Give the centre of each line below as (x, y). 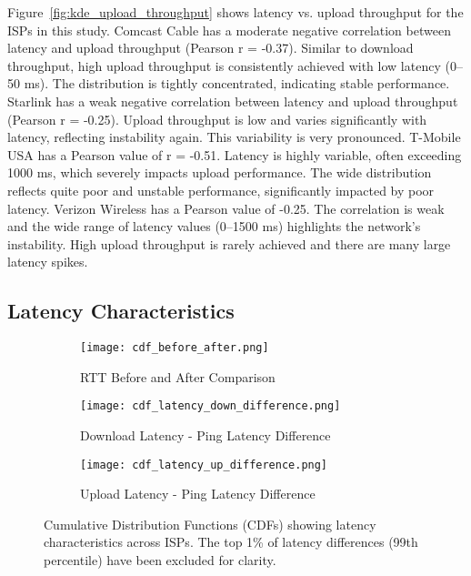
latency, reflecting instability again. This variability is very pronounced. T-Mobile (234, 137)
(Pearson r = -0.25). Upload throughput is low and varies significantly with (217, 119)
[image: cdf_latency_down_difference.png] (210, 406)
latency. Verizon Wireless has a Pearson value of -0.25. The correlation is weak (226, 208)
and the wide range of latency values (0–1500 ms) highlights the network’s (214, 226)
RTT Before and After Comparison (178, 376)
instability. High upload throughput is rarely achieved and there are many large (229, 243)
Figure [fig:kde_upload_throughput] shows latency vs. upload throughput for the (235, 12)
